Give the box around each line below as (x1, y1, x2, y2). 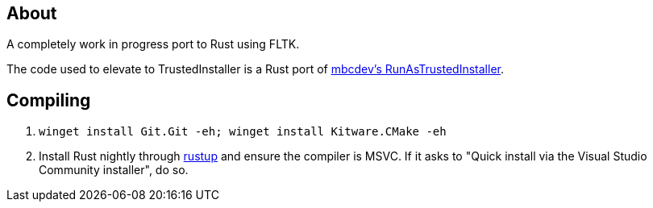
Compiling (6, 89, 91, 110)
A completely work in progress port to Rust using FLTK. (6, 37, 300, 52)
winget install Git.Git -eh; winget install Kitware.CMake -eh (39, 125, 447, 139)
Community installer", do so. (39, 163, 189, 177)
